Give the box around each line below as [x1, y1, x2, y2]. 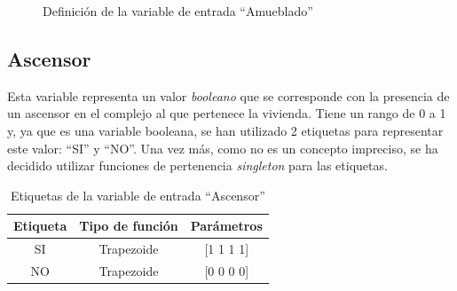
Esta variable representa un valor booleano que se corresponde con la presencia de [7, 86, 450, 105]
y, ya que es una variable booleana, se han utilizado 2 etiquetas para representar [7, 121, 444, 139]
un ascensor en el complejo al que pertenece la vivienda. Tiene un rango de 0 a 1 [7, 104, 446, 122]
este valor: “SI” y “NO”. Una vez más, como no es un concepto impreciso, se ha [7, 138, 438, 157]
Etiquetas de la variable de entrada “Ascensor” [11, 185, 265, 204]
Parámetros [190, 216, 263, 235]
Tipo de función [79, 216, 178, 235]
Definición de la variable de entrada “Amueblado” [43, 2, 313, 20]
